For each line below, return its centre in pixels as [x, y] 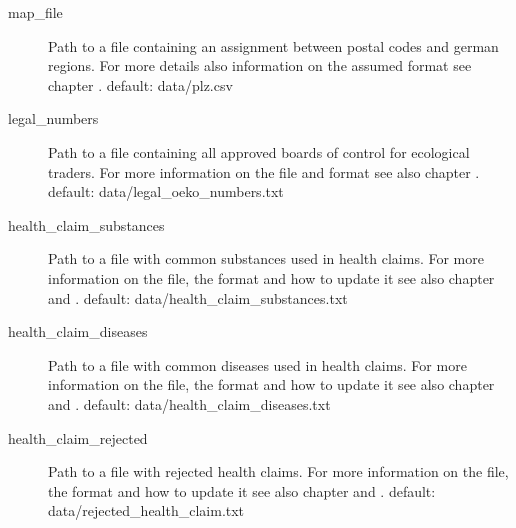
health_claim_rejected [78, 437]
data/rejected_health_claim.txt [146, 510]
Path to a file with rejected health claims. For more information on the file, [278, 471]
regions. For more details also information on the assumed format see [260, 65]
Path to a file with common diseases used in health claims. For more [257, 364]
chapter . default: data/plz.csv [140, 84]
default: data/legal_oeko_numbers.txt [166, 191]
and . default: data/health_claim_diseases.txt [189, 403]
